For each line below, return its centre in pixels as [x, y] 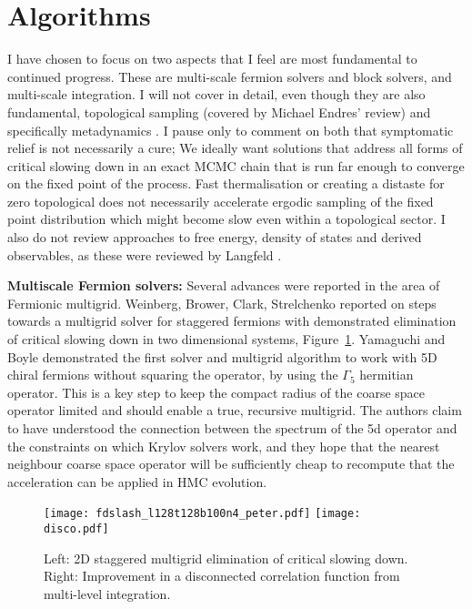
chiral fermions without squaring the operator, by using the [173, 375]
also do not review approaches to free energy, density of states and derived [215, 237]
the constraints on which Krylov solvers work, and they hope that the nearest [224, 446]
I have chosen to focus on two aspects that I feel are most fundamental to [212, 59]
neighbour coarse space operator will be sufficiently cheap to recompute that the [231, 464]
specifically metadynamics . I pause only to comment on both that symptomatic [231, 130]
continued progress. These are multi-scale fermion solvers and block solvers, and [230, 76]
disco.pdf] [76, 529]
